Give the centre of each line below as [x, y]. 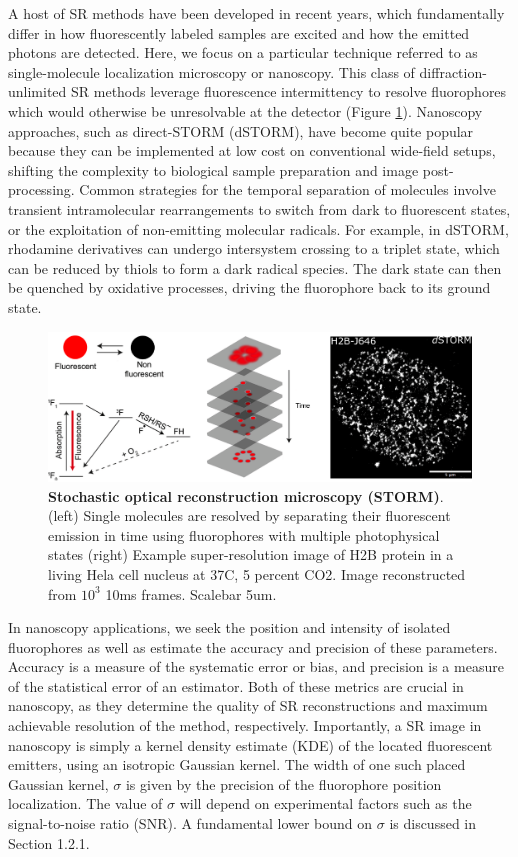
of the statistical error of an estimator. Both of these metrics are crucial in [236, 685]
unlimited [37, 91]
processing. [41, 189]
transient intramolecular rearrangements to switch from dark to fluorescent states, [259, 208]
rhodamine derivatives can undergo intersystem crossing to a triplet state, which [254, 248]
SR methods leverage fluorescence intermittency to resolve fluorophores [289, 91]
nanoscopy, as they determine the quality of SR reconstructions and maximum [248, 705]
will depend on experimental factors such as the [325, 803]
